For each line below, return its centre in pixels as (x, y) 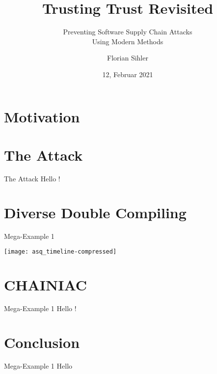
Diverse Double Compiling (95, 212)
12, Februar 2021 (128, 74)
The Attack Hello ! (32, 178)
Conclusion (42, 342)
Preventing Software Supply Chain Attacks (128, 32)
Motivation (42, 116)
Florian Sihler (128, 58)
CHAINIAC (46, 284)
